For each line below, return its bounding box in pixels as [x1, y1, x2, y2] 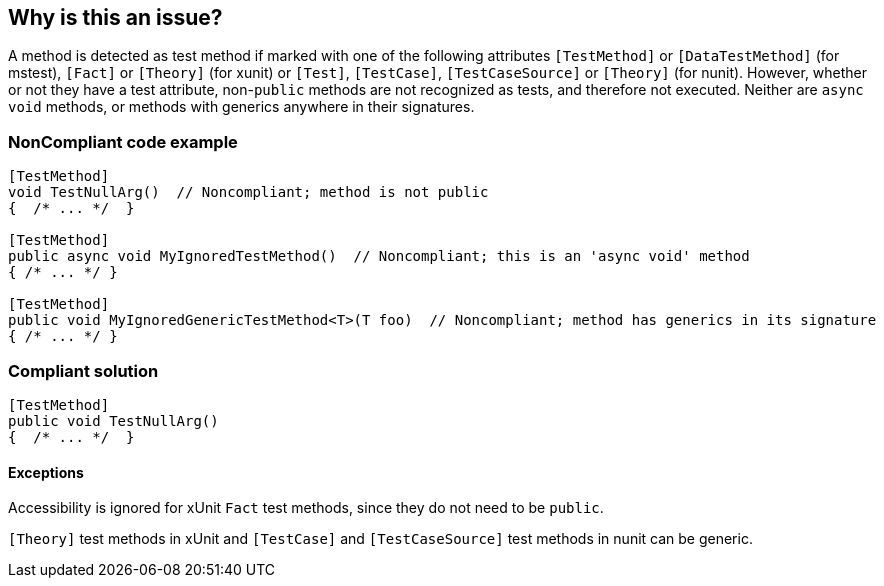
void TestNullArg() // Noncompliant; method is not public [8, 184, 489, 201]
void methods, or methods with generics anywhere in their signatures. [8, 98, 475, 116]
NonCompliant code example [8, 131, 238, 152]
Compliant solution [8, 360, 159, 381]
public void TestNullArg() [8, 412, 219, 429]
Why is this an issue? [8, 5, 223, 30]
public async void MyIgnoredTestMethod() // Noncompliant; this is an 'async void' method [8, 248, 750, 265]
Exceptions [8, 463, 84, 481]
